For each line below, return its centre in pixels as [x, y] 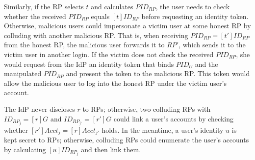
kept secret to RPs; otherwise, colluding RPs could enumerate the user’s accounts [127, 140]
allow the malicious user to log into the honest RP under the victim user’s [115, 83]
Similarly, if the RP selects [44, 6]
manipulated [23, 73]
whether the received [35, 16]
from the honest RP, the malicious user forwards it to [84, 45]
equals [100, 16]
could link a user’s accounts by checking [173, 118]
